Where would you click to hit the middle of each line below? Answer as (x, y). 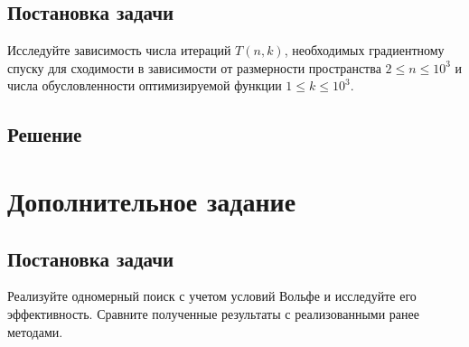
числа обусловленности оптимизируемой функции (145, 85)
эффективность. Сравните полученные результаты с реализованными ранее (213, 313)
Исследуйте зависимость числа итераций (119, 50)
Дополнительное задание (152, 200)
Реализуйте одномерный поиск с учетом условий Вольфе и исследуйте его (212, 296)
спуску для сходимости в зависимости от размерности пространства (194, 67)
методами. (35, 331)
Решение (45, 134)
